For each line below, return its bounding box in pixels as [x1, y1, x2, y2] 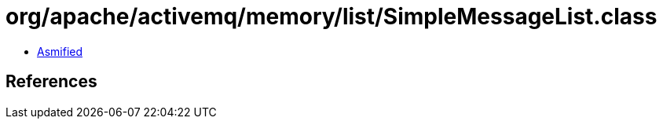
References [5, 72, 97, 92]
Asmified [37, 44, 83, 58]
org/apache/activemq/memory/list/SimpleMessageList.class [5, 3, 658, 30]
